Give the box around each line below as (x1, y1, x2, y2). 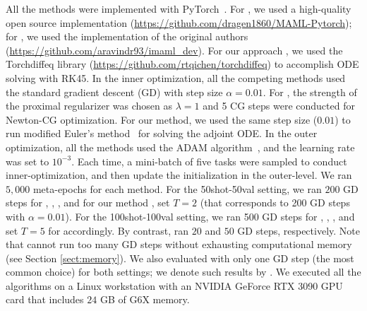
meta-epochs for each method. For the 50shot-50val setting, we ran (32, 181, 322, 196)
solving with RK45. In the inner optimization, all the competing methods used (6, 70, 346, 85)
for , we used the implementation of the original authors (6, 29, 248, 44)
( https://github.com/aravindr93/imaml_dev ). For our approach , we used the (6, 42, 343, 57)
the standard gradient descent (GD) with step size (6, 84, 223, 99)
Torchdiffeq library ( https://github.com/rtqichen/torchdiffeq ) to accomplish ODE (6, 57, 359, 71)
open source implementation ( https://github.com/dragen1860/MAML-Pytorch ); (6, 15, 352, 30)
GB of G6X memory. (100, 292, 190, 307)
